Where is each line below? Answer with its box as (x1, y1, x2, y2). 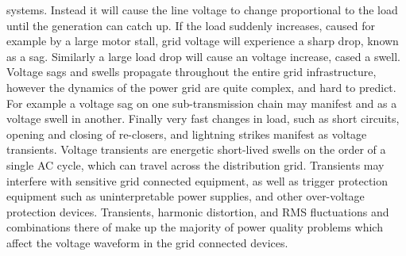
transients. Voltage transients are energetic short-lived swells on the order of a (6, 141, 386, 158)
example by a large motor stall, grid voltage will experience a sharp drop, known (6, 32, 399, 49)
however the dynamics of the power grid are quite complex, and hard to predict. (6, 78, 396, 95)
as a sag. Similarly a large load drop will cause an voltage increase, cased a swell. (6, 48, 401, 64)
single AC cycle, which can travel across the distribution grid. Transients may (6, 156, 385, 173)
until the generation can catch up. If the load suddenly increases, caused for (6, 17, 375, 33)
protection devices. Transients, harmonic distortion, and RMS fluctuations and (6, 203, 389, 220)
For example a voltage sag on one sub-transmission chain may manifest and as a (6, 94, 397, 111)
